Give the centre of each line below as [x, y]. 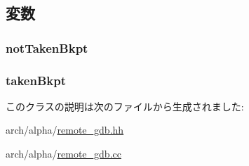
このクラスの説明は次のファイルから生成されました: [125, 106]
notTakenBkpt [47, 47]
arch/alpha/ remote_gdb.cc [63, 154]
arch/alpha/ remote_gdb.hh [65, 130]
